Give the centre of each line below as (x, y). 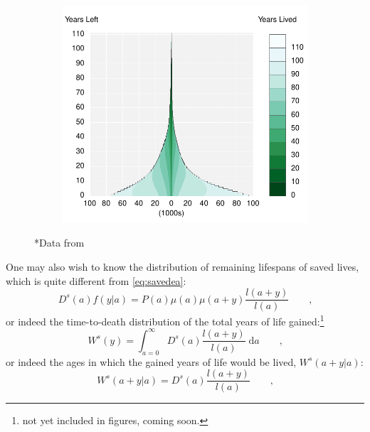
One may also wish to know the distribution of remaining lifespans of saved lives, (183, 266)
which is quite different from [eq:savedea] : (96, 280)
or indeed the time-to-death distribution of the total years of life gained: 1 (165, 320)
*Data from (59, 243)
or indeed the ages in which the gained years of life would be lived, (151, 361)
